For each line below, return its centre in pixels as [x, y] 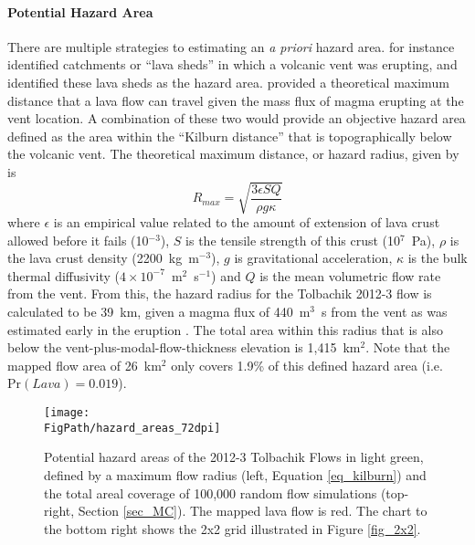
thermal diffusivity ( [64, 275]
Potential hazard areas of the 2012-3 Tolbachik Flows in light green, [234, 457]
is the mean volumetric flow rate [350, 275]
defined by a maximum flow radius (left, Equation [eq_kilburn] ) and [235, 474]
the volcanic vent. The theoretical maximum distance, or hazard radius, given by [233, 154]
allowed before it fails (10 [78, 240]
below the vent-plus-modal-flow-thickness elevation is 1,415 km [184, 347]
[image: [67, 413]
